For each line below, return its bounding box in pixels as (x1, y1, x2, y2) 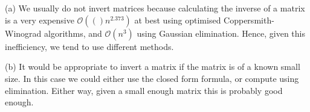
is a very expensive (5, 13, 74, 26)
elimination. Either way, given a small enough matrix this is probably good (5, 84, 283, 96)
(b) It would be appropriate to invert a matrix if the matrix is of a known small (5, 60, 300, 73)
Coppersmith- (224, 13, 274, 26)
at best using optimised (134, 13, 221, 26)
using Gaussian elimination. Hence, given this (137, 26, 305, 39)
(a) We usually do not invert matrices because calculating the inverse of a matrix (5, 2, 305, 14)
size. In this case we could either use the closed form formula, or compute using (5, 72, 299, 84)
